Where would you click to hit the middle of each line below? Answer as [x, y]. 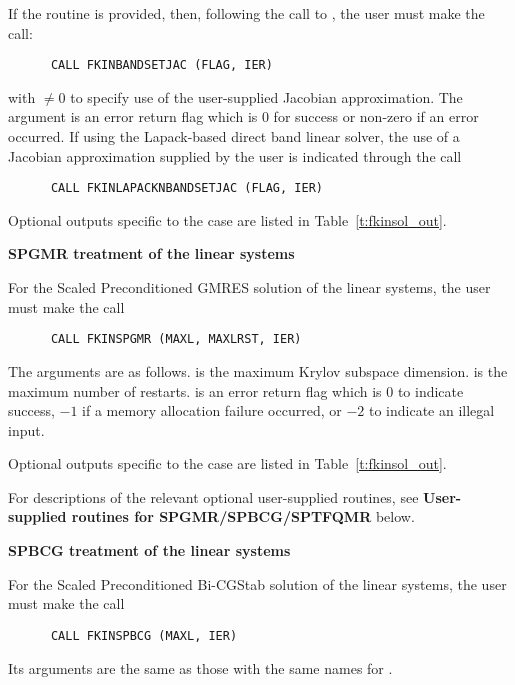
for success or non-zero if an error [376, 116]
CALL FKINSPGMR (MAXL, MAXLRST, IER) [176, 339]
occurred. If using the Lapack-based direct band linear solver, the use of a [234, 136]
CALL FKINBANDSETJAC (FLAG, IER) [161, 65]
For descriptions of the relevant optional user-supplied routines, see [213, 496]
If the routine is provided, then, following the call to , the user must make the [246, 13]
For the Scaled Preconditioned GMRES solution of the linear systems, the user [249, 287]
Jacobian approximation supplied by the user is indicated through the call [235, 155]
